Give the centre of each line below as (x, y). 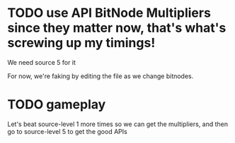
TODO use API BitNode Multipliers (109, 13)
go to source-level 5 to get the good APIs (67, 131)
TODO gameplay (57, 105)
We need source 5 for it (42, 62)
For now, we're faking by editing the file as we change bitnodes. (101, 76)
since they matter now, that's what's (117, 28)
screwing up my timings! (81, 43)
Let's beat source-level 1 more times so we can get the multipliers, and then (118, 124)
